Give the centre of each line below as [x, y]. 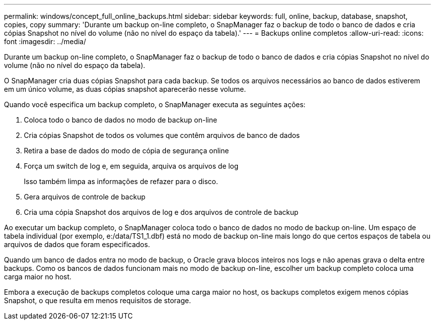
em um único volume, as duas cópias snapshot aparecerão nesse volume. [125, 89]
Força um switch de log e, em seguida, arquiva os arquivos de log [131, 166]
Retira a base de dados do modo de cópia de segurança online [126, 151]
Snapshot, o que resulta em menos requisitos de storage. [98, 300]
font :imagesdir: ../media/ [45, 41]
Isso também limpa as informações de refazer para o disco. [121, 181]
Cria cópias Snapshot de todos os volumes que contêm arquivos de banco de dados [162, 135]
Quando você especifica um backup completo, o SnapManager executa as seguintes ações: [155, 104]
